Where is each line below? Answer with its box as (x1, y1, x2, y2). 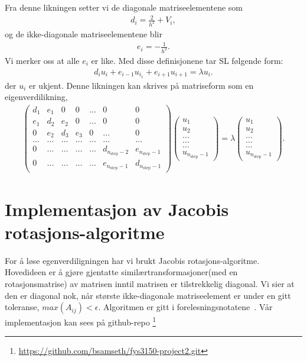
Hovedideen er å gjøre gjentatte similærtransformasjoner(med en (5, 266, 238, 278)
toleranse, (5, 301, 40, 313)
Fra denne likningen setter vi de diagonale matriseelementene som (5, 1, 243, 13)
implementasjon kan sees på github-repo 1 (5, 314, 156, 328)
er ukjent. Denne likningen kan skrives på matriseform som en (29, 79, 254, 91)
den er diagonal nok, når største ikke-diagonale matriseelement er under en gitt (5, 289, 291, 301)
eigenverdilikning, (5, 91, 68, 103)
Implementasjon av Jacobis (5, 196, 229, 221)
